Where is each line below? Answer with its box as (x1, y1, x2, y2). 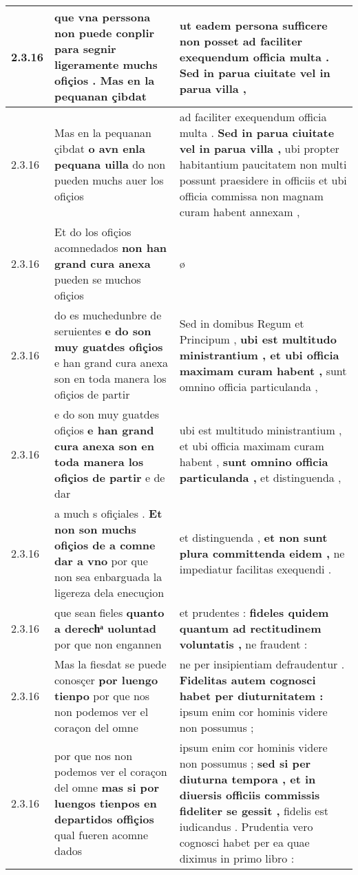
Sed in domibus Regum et (179, 315, 304, 331)
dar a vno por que (54, 553, 148, 569)
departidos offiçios (54, 810, 154, 827)
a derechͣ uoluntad (54, 620, 156, 636)
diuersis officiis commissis (179, 787, 320, 803)
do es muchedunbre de (54, 307, 162, 323)
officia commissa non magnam (179, 188, 324, 204)
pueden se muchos (54, 271, 141, 287)
